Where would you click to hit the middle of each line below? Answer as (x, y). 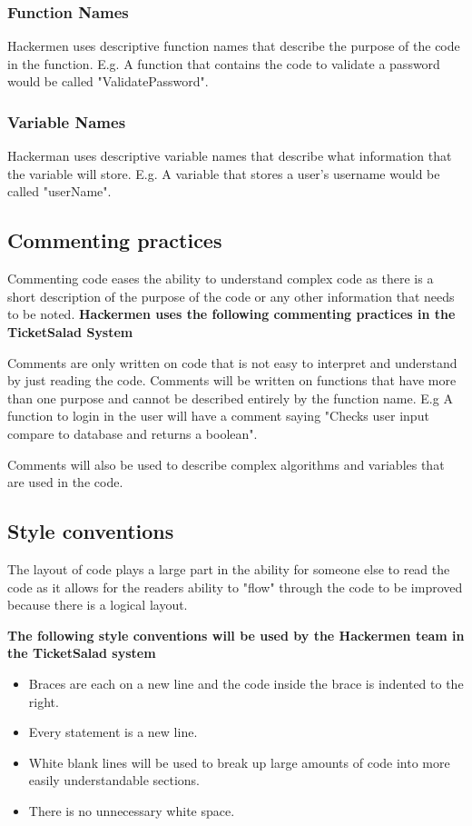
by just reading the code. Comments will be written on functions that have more (232, 380)
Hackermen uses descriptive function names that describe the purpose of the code (234, 46)
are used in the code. (65, 482)
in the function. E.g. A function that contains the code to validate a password (224, 63)
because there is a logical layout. (98, 605)
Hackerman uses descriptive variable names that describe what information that (230, 156)
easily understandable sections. (114, 780)
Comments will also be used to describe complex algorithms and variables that (226, 464)
